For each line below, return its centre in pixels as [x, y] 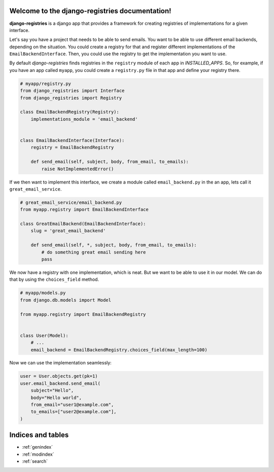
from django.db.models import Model [66, 300]
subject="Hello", [52, 391]
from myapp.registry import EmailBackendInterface [84, 210]
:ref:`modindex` [38, 454]
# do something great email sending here [94, 252]
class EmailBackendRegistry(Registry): [70, 112]
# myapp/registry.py [45, 83]
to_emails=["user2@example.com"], [74, 412]
